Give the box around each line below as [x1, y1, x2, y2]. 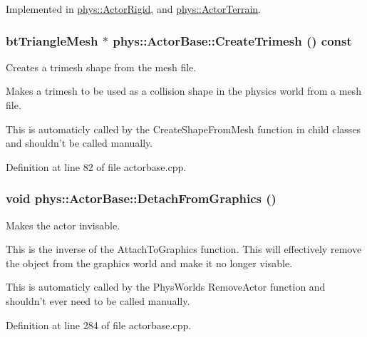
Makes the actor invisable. [6, 217, 120, 232]
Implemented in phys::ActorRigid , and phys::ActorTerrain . [6, 1, 261, 16]
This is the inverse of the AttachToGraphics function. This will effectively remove [6, 242, 362, 256]
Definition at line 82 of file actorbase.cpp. [6, 159, 187, 174]
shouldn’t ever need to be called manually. [6, 293, 190, 308]
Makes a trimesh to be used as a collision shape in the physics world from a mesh [6, 83, 361, 98]
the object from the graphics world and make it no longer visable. [6, 255, 293, 270]
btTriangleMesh [6, 31, 98, 49]
